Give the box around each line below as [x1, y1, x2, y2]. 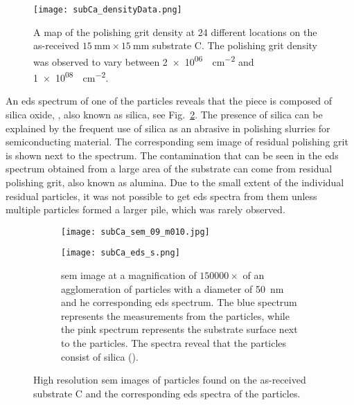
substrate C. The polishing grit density [152, 38, 317, 53]
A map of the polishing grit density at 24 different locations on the [33, 24, 317, 39]
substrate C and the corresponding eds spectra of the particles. [33, 386, 301, 400]
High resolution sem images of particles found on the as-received [33, 372, 306, 387]
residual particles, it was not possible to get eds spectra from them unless [6, 188, 317, 203]
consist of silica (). [61, 349, 139, 363]
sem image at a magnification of [61, 268, 197, 282]
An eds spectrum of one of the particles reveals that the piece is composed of [6, 93, 333, 108]
